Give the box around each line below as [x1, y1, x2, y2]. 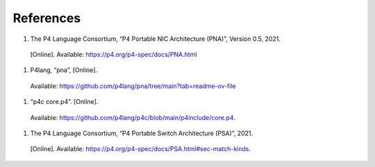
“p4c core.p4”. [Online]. [30, 98, 99, 106]
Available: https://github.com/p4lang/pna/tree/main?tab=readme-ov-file [30, 82, 236, 90]
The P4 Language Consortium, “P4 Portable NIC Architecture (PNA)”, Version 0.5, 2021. [30, 35, 281, 43]
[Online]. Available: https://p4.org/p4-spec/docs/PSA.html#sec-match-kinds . [30, 145, 251, 153]
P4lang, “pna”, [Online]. [30, 66, 97, 74]
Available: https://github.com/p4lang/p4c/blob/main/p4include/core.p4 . [30, 113, 235, 121]
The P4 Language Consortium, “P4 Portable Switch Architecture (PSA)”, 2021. [30, 129, 253, 137]
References [12, 10, 81, 26]
